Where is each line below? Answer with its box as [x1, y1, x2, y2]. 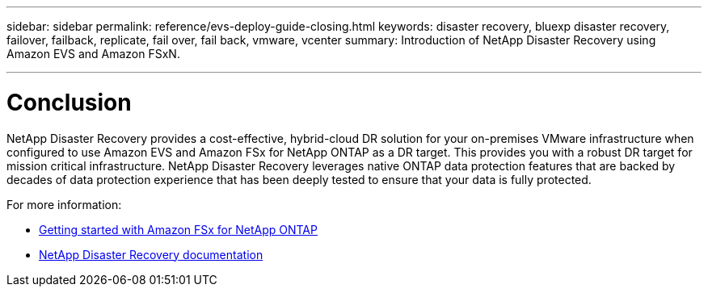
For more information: [6, 197, 122, 211]
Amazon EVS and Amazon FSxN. [6, 47, 180, 61]
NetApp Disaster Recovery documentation [39, 247, 263, 262]
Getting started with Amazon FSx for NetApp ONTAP [39, 222, 318, 236]
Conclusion [6, 88, 132, 116]
